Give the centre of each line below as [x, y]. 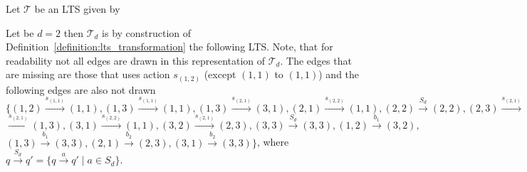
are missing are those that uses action [88, 74]
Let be [20, 32]
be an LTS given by [77, 9]
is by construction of [147, 32]
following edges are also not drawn [81, 89]
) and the [339, 74]
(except [220, 74]
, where [273, 142]
